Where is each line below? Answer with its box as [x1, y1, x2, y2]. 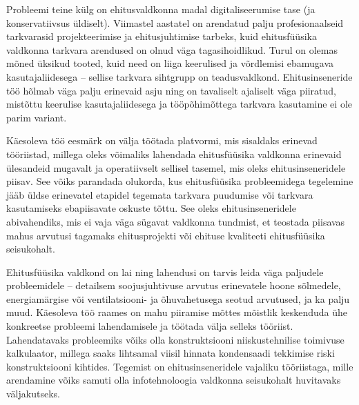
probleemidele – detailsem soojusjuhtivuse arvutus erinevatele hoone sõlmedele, [6, 278, 341, 293]
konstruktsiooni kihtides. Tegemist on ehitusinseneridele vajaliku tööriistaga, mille [6, 359, 353, 373]
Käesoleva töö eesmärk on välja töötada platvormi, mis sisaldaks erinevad [6, 133, 318, 148]
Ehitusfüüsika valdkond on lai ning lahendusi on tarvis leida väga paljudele [6, 264, 324, 279]
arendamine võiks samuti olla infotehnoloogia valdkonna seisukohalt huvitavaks [6, 373, 341, 387]
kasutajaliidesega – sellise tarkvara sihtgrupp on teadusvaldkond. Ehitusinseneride [6, 69, 353, 83]
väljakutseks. [6, 386, 60, 401]
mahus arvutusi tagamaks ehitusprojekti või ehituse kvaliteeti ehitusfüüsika [6, 228, 325, 242]
